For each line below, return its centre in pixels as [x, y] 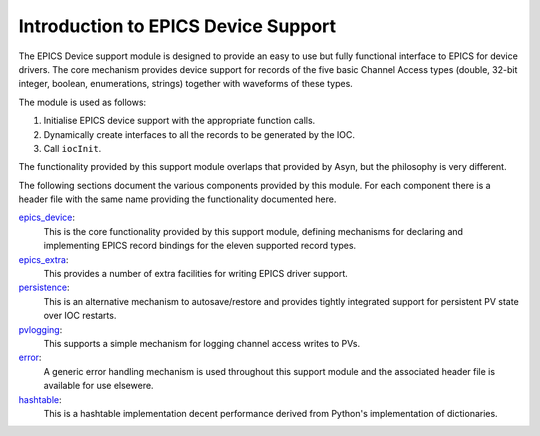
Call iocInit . [72, 148]
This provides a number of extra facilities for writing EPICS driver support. [196, 274]
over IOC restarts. [80, 316]
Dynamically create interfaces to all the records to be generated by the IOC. [199, 134]
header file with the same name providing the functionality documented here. [177, 199]
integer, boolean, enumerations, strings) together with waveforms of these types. [186, 84]
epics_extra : [43, 259]
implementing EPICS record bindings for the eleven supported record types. [200, 246]
